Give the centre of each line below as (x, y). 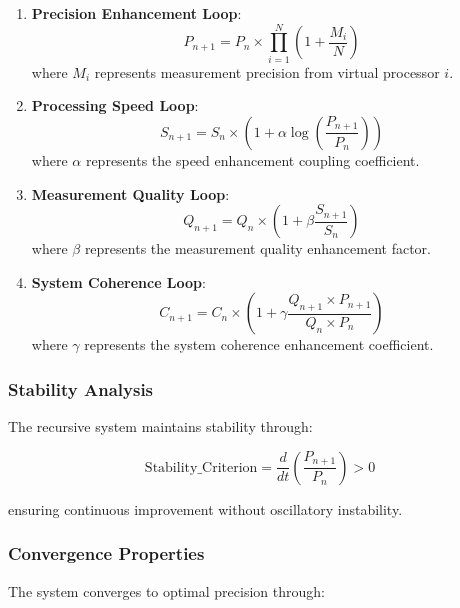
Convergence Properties (106, 553)
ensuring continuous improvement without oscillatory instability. (205, 508)
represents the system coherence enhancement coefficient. (259, 344)
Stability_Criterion (201, 467)
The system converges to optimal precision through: (166, 590)
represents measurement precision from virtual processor (267, 71)
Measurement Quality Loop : (130, 193)
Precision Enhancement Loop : (136, 13)
